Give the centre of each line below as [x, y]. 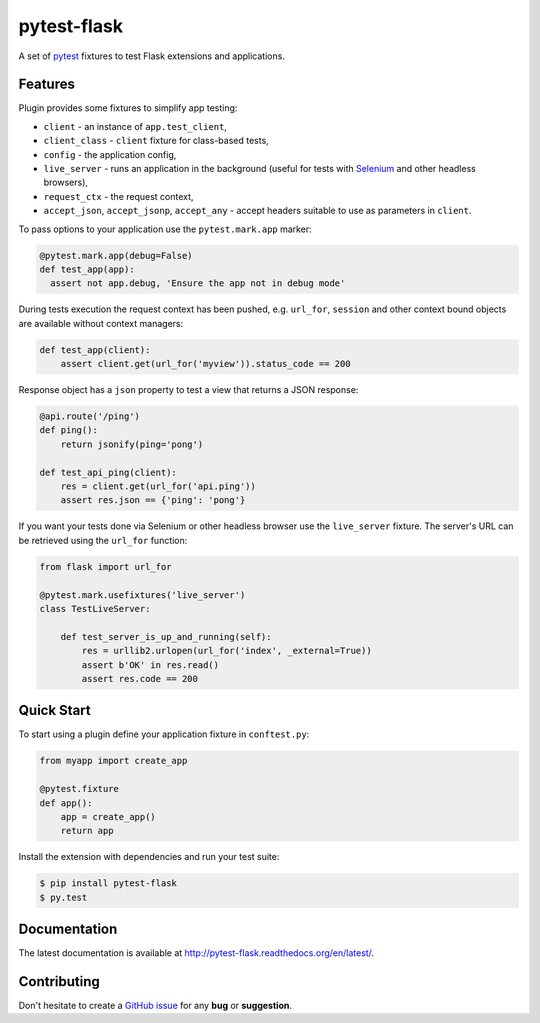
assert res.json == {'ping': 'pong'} [153, 500]
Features [46, 84]
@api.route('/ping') [89, 416]
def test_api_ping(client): [108, 472]
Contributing [59, 981]
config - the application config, [110, 154]
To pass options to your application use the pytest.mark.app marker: [165, 229]
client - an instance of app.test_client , [135, 126]
